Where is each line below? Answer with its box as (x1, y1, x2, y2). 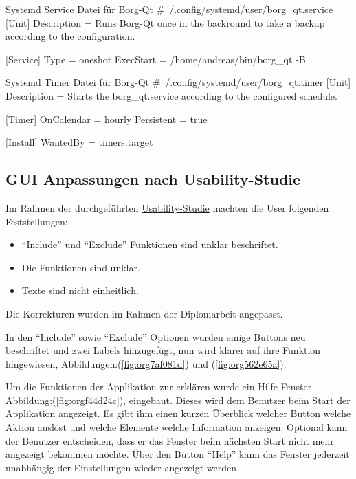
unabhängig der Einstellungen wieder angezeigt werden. (5, 460, 239, 474)
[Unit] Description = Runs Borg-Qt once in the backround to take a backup (5, 15, 325, 30)
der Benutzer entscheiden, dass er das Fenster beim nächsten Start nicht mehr (5, 433, 334, 447)
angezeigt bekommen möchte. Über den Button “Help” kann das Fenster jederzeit (5, 447, 350, 461)
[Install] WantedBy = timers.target (5, 135, 153, 149)
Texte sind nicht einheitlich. (21, 283, 139, 298)
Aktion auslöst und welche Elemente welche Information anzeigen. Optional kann (5, 420, 348, 434)
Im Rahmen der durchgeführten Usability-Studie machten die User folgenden (5, 200, 329, 214)
